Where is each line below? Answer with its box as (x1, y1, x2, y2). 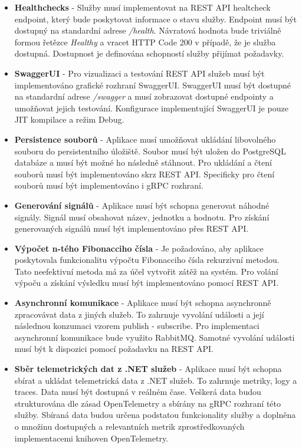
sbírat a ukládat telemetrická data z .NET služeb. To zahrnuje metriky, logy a (14, 374, 297, 386)
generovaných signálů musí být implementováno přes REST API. (14, 222, 249, 235)
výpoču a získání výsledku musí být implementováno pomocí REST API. (14, 276, 279, 289)
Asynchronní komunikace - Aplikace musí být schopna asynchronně (14, 297, 271, 309)
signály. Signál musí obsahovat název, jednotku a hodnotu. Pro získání (14, 210, 270, 223)
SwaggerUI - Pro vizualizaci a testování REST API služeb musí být (14, 67, 265, 79)
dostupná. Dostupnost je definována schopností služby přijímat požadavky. (14, 47, 284, 60)
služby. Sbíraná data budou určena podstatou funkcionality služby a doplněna (14, 409, 296, 421)
